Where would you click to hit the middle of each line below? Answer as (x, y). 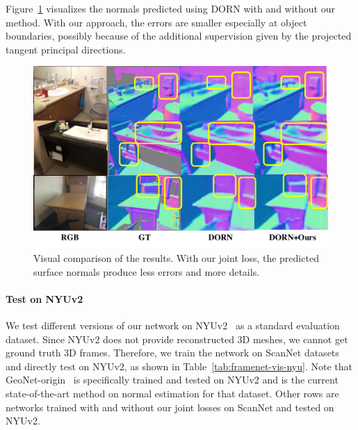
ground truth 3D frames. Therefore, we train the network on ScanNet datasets (172, 353)
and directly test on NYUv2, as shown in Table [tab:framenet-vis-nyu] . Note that (179, 366)
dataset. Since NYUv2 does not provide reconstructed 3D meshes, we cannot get (177, 339)
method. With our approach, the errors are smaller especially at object (156, 22)
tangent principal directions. (66, 49)
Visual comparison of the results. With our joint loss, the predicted (176, 258)
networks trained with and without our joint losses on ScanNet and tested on (170, 407)
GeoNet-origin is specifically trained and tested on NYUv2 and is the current (172, 380)
